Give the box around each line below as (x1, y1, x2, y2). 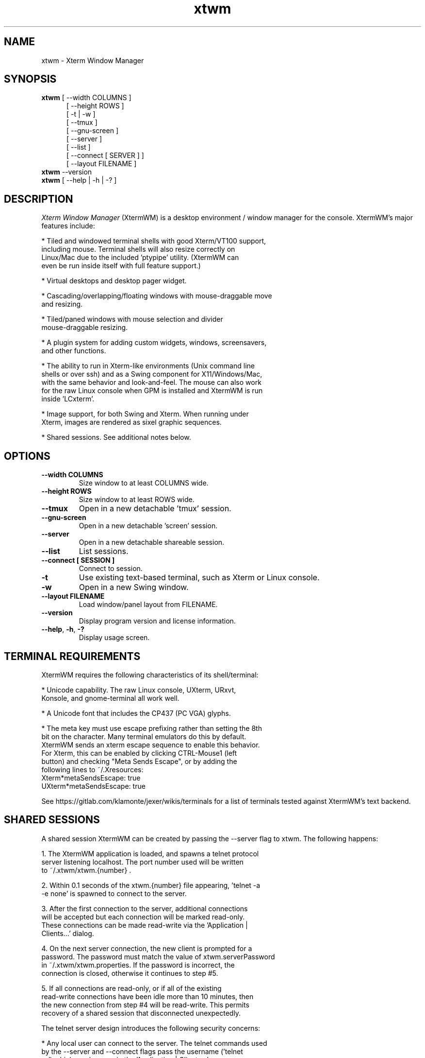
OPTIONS (4, 450, 50, 462)
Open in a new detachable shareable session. (79, 538, 225, 547)
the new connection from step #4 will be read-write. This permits (41, 1000, 249, 1009)
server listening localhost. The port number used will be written (41, 857, 244, 866)
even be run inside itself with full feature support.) (41, 261, 201, 270)
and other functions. (41, 347, 106, 355)
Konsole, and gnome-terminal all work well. (41, 694, 180, 702)
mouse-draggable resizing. (41, 323, 128, 332)
